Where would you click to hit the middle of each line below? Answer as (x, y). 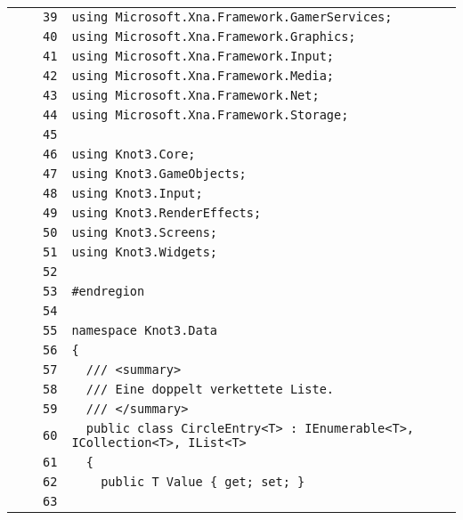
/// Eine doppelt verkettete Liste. (210, 389)
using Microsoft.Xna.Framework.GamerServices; (232, 17)
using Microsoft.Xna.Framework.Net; (195, 95)
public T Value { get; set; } (203, 482)
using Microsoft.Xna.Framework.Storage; (210, 115)
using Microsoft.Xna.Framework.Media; (203, 76)
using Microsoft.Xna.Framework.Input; (203, 56)
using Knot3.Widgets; (145, 252)
